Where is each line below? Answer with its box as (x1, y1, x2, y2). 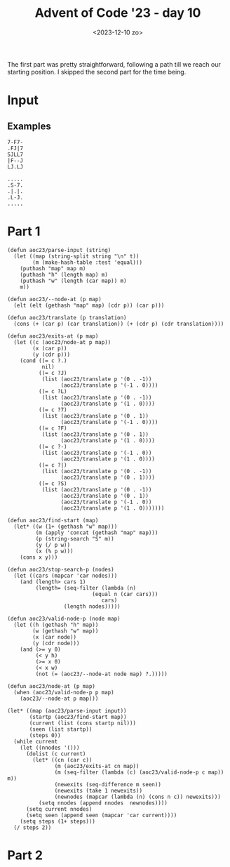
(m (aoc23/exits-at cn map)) (54, 762, 140, 769)
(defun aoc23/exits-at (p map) (7, 332, 99, 340)
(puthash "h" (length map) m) (20, 271, 109, 278)
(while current (13, 738, 58, 745)
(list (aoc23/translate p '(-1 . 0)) (41, 449, 152, 456)
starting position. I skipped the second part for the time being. (7, 67, 187, 76)
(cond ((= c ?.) (20, 357, 68, 364)
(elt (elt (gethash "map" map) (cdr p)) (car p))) (13, 302, 165, 309)
